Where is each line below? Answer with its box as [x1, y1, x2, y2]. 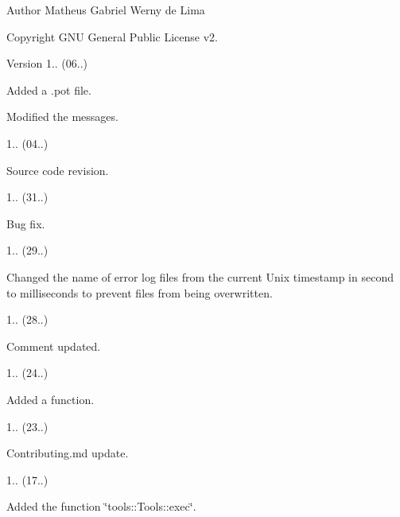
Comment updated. [6, 337, 101, 354]
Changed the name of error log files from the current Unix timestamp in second [6, 268, 394, 285]
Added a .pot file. [6, 81, 91, 98]
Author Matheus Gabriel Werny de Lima [6, 2, 205, 17]
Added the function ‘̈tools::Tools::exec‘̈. [6, 498, 196, 515]
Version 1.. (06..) [6, 55, 88, 72]
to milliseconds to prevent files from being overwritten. [6, 284, 273, 301]
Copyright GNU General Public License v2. [6, 28, 218, 45]
